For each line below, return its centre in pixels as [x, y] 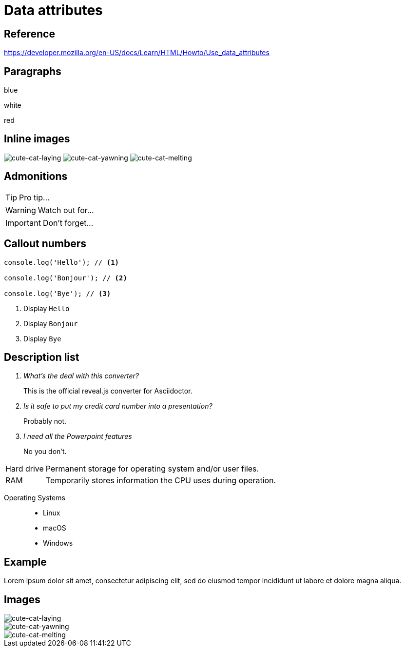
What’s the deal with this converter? [81, 376]
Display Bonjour [51, 323]
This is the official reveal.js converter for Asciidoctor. [108, 391]
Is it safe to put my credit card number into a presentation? [118, 406]
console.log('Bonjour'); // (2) [66, 278]
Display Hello [47, 308]
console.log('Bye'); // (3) [58, 293]
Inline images [37, 139]
